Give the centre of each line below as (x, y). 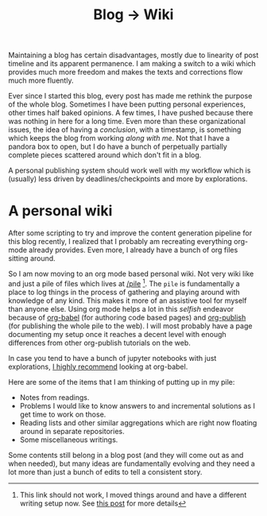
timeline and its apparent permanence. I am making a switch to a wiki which (132, 64)
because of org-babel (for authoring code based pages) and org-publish (127, 317)
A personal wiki (60, 211)
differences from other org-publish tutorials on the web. (99, 343)
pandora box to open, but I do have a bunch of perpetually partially (118, 147)
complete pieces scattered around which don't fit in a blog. (105, 155)
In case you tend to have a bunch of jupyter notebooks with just (112, 358)
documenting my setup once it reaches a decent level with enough (117, 334)
